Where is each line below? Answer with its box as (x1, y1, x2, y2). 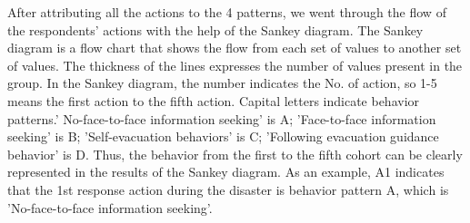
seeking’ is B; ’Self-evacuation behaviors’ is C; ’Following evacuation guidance (7, 127, 439, 146)
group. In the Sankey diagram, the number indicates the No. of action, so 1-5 (7, 73, 437, 92)
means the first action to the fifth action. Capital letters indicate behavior (7, 91, 420, 110)
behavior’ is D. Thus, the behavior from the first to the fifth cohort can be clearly (7, 144, 463, 163)
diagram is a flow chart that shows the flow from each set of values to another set (7, 38, 462, 57)
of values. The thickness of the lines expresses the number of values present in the (7, 55, 463, 74)
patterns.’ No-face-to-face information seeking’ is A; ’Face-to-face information (7, 109, 436, 128)
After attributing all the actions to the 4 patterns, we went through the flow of (7, 3, 446, 21)
